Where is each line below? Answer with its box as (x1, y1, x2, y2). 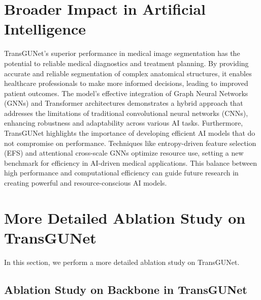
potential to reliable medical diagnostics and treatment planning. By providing (4, 57, 249, 68)
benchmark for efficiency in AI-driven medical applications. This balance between (4, 157, 257, 168)
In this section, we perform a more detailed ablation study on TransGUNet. (4, 256, 240, 267)
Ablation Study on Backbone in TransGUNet (4, 281, 247, 297)
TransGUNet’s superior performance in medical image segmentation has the (4, 48, 240, 58)
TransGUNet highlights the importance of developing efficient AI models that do (4, 128, 255, 138)
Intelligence (4, 18, 86, 39)
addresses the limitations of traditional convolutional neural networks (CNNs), (4, 107, 248, 118)
